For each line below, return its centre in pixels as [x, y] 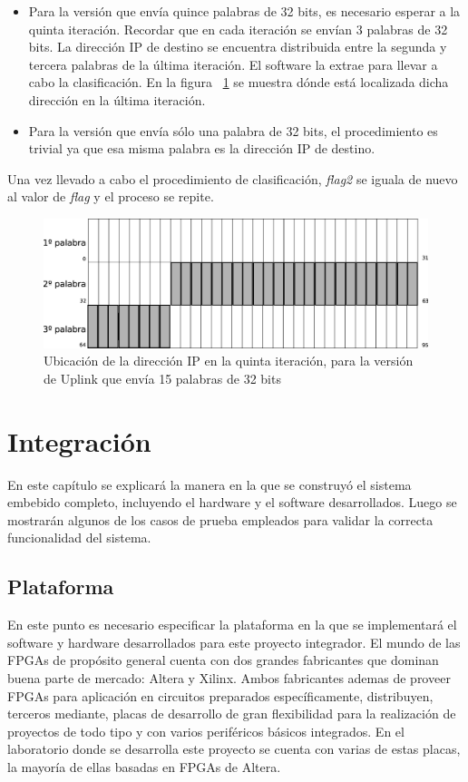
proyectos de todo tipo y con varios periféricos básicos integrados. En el [206, 731]
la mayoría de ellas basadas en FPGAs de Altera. [144, 767]
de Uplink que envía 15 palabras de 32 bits [162, 378]
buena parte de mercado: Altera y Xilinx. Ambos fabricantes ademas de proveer [229, 678]
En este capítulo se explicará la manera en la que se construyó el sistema [210, 484]
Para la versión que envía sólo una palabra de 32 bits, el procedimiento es [233, 130]
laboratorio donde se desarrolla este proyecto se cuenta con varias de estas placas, [234, 749]
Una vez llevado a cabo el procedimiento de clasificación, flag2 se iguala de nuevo [233, 178]
